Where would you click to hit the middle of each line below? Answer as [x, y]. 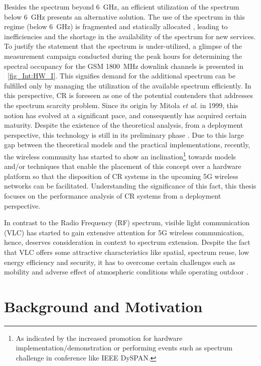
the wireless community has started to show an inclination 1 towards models [120, 155]
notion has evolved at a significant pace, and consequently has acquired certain [125, 115]
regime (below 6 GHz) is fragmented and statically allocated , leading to [116, 26]
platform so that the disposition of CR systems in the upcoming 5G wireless [121, 176]
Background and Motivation [103, 306]
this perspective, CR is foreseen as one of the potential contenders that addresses [129, 95]
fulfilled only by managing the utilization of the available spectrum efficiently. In [128, 85]
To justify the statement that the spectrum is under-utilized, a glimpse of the [123, 46]
